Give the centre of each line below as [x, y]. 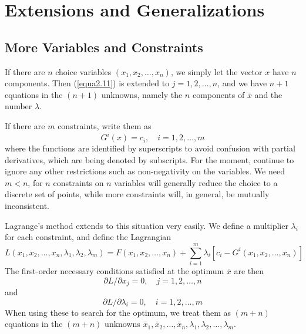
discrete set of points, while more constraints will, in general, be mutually [137, 194]
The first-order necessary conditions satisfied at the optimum [115, 270]
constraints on [78, 182]
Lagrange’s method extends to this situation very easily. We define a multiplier [147, 225]
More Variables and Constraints [104, 47]
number [19, 106]
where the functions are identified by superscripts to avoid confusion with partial [150, 148]
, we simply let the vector [216, 71]
